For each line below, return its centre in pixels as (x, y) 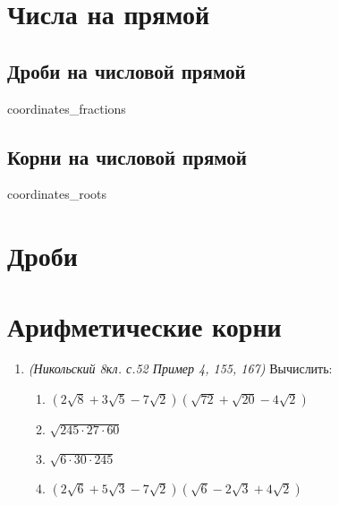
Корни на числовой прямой (127, 156)
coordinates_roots (57, 194)
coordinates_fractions (67, 108)
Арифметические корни (144, 325)
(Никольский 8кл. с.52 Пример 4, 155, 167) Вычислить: (180, 368)
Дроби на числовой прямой (127, 70)
